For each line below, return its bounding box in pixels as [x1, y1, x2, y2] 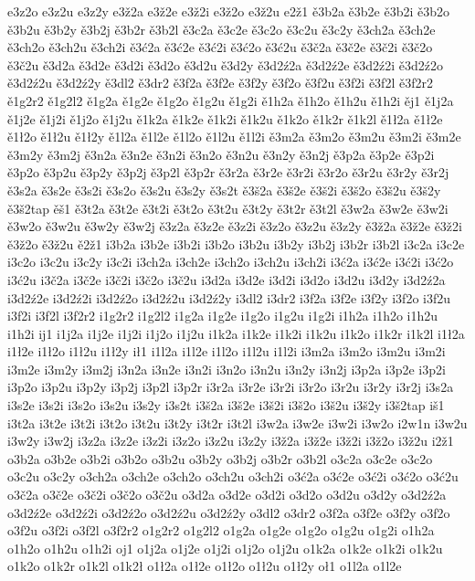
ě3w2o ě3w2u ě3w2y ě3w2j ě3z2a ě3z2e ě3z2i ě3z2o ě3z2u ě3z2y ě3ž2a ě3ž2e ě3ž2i [7, 217, 462, 236]
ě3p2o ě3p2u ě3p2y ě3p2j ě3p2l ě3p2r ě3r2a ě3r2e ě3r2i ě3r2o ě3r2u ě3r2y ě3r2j [7, 163, 449, 182]
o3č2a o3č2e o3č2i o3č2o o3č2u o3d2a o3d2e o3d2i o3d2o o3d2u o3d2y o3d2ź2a [7, 485, 447, 504]
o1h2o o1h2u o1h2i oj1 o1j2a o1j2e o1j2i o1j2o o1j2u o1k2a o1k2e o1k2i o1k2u [7, 538, 443, 557]
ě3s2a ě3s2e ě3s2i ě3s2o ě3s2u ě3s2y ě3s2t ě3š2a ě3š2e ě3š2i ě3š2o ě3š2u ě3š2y [7, 180, 441, 199]
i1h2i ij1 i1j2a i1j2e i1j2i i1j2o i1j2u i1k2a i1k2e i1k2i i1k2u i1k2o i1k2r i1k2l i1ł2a [7, 323, 465, 343]
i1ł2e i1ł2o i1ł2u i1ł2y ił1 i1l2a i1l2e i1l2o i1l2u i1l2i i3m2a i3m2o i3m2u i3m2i [7, 342, 446, 361]
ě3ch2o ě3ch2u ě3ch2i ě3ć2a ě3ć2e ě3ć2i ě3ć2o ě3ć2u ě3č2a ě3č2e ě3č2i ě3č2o [7, 37, 433, 57]
